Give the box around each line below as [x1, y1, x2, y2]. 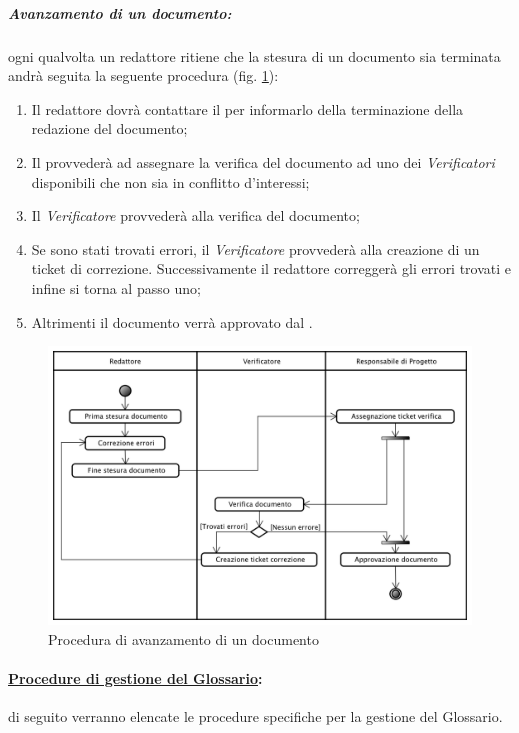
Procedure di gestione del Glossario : [8, 667, 263, 688]
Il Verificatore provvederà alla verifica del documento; [31, 205, 360, 226]
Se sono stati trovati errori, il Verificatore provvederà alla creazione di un [31, 238, 480, 259]
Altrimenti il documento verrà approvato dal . [31, 311, 313, 332]
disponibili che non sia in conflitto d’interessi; [31, 171, 310, 192]
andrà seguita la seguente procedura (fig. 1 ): [8, 65, 279, 86]
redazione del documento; [31, 118, 188, 139]
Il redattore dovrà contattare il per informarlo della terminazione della [31, 98, 464, 119]
